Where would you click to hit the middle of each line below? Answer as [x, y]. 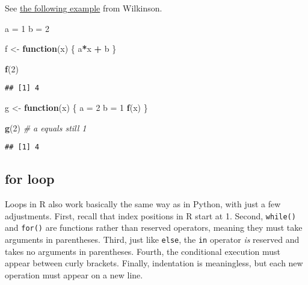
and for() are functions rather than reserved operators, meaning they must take [154, 227]
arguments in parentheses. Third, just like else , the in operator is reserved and [152, 239]
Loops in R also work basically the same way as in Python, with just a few [143, 204]
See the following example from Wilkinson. [84, 8]
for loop [30, 179]
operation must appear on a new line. [74, 274]
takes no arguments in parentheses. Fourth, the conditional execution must [143, 251]
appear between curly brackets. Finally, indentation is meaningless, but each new [154, 263]
